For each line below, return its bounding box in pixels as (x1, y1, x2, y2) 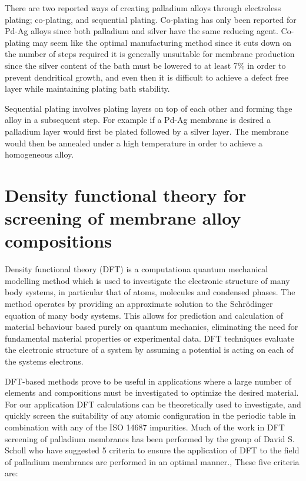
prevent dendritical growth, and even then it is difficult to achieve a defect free (5, 71, 289, 83)
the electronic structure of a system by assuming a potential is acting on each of (5, 343, 294, 356)
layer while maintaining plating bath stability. (5, 82, 170, 95)
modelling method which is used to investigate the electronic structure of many (5, 274, 290, 286)
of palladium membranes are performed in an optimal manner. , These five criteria (5, 455, 300, 467)
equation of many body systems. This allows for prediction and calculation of (5, 309, 283, 321)
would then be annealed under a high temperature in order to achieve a (5, 136, 263, 149)
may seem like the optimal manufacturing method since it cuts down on (32, 36, 292, 48)
